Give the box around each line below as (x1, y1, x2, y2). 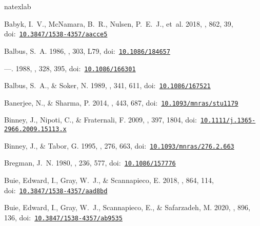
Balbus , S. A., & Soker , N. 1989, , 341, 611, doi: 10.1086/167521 (4, 80, 211, 91)
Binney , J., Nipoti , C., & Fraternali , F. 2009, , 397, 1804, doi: (4, 114, 197, 125)
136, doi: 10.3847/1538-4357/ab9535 (4, 212, 123, 222)
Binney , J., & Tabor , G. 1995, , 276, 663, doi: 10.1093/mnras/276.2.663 (4, 140, 234, 151)
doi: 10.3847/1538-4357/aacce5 (4, 28, 108, 39)
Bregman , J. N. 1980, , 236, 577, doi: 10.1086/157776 (4, 157, 176, 168)
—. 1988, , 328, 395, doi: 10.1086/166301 (4, 63, 136, 73)
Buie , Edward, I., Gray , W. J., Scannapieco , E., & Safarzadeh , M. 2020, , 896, (4, 202, 250, 213)
